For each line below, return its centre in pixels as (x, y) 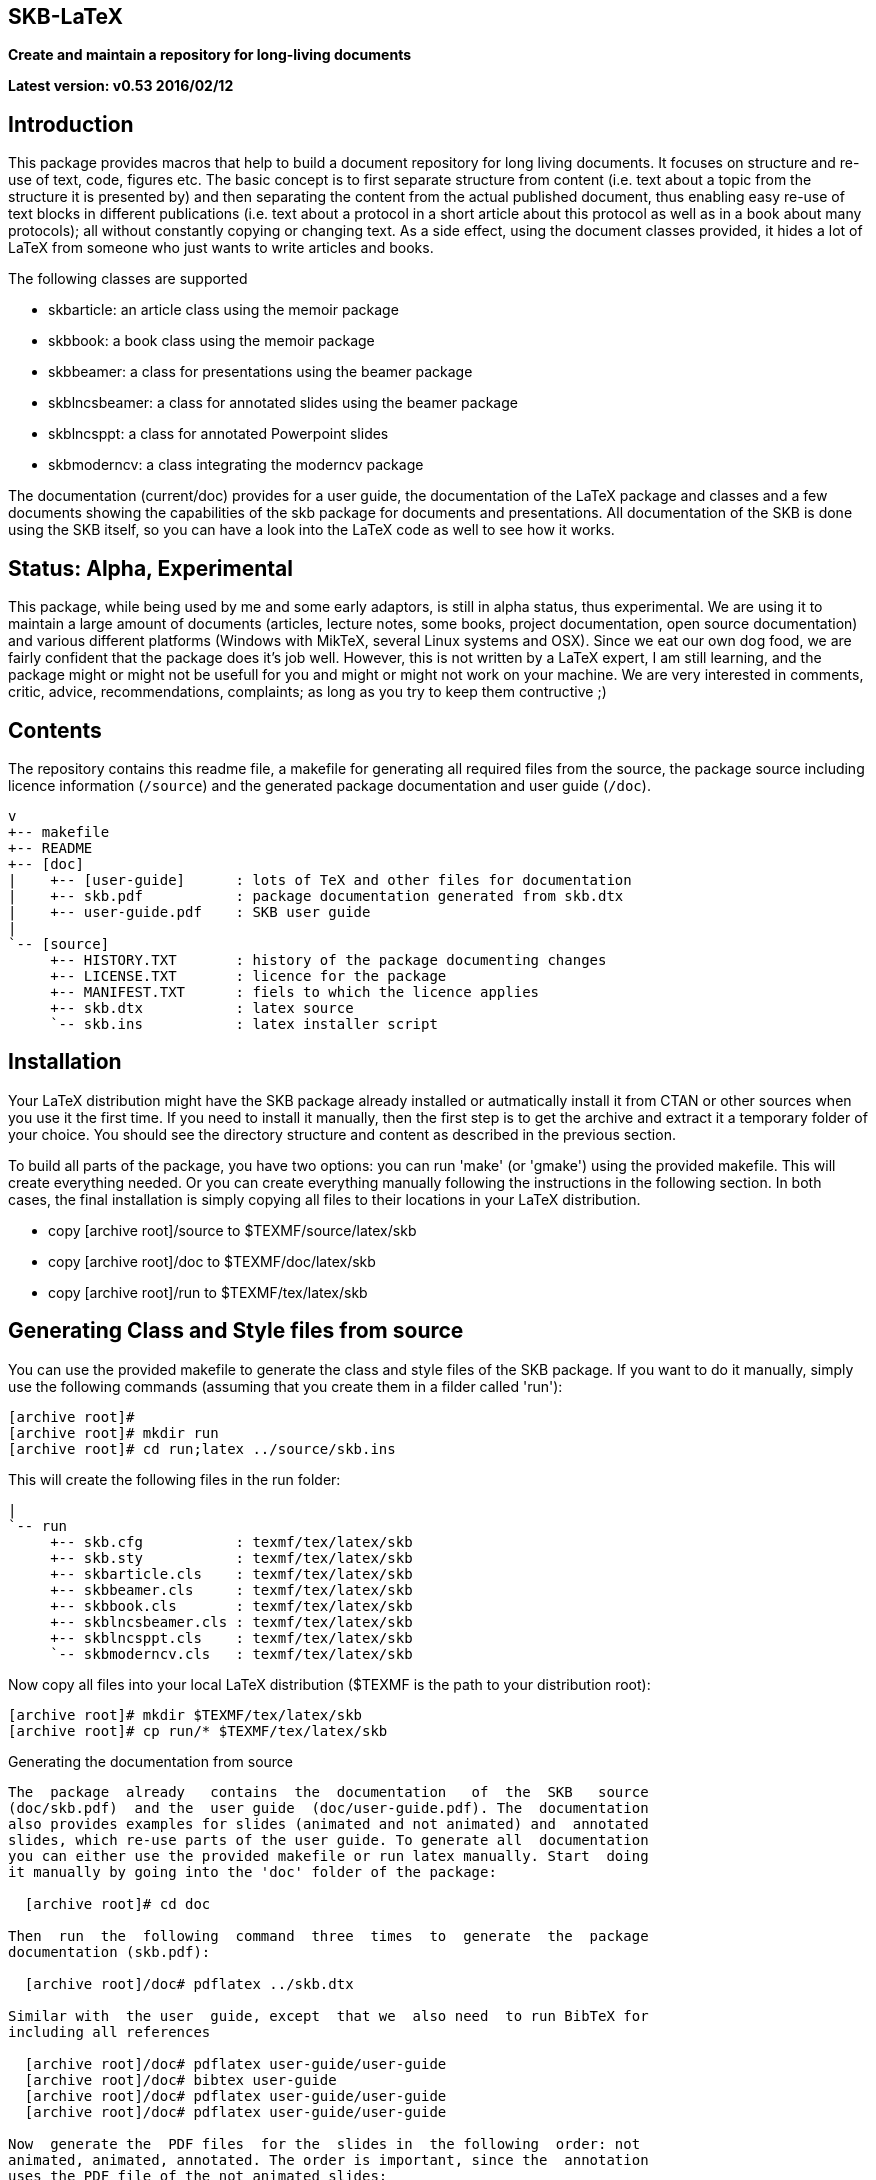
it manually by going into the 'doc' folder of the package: (252, 1871)
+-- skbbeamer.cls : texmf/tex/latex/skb (231, 1589)
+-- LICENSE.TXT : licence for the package (248, 975)
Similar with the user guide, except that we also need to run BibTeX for (328, 2015)
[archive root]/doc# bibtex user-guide (180, 2079)
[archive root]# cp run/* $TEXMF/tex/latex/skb (198, 1730)
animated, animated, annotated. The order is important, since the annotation (328, 2159)
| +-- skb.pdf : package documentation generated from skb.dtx (316, 895)
